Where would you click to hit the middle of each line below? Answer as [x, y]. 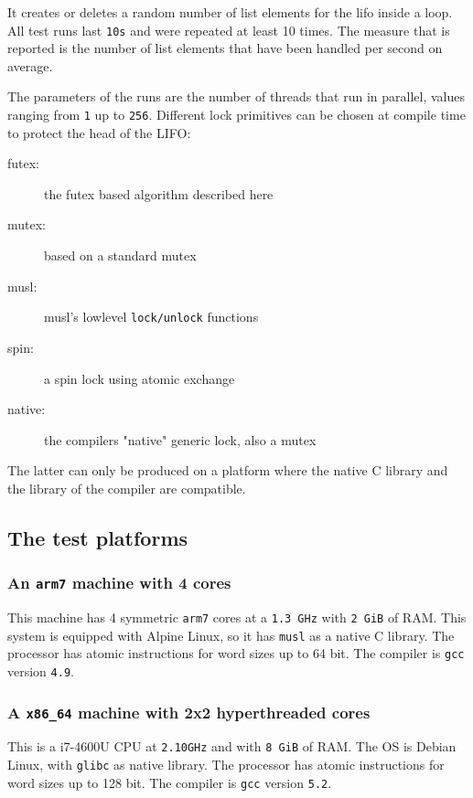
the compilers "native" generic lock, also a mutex [180, 439]
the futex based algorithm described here [159, 193]
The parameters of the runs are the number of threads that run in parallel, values [236, 96]
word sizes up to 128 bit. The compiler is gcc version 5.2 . [170, 782]
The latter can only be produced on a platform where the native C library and [228, 470]
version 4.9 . [41, 671]
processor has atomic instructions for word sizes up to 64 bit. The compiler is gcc [236, 653]
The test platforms [98, 537]
